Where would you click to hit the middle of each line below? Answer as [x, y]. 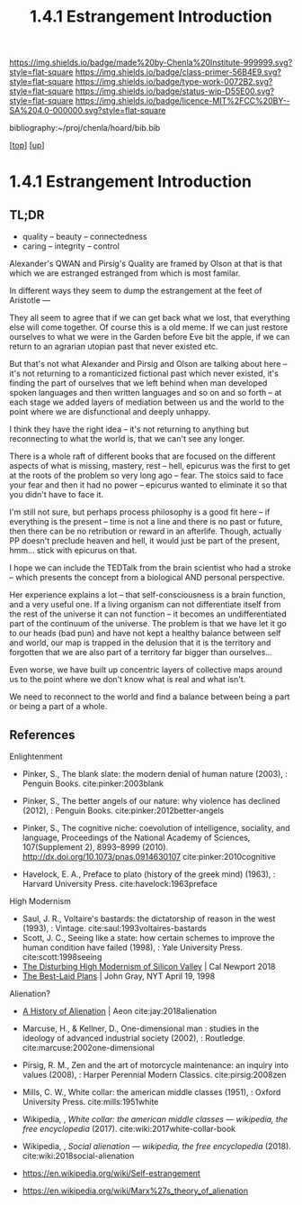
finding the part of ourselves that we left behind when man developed [138, 383]
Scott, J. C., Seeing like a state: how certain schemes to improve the [149, 938]
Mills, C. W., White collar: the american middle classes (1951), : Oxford [151, 1092]
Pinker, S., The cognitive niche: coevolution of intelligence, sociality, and [156, 828]
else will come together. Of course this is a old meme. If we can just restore [149, 327]
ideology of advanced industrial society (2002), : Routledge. [133, 1038]
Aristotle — [30, 300]
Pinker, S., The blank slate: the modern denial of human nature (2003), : [155, 774]
